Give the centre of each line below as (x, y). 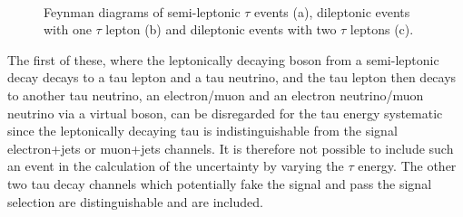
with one (68, 29)
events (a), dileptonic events (332, 11)
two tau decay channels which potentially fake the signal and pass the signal (220, 183)
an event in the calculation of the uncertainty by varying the (176, 166)
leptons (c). (382, 29)
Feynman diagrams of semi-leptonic (142, 11)
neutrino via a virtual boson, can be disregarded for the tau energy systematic (225, 113)
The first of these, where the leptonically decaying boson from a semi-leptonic (223, 59)
